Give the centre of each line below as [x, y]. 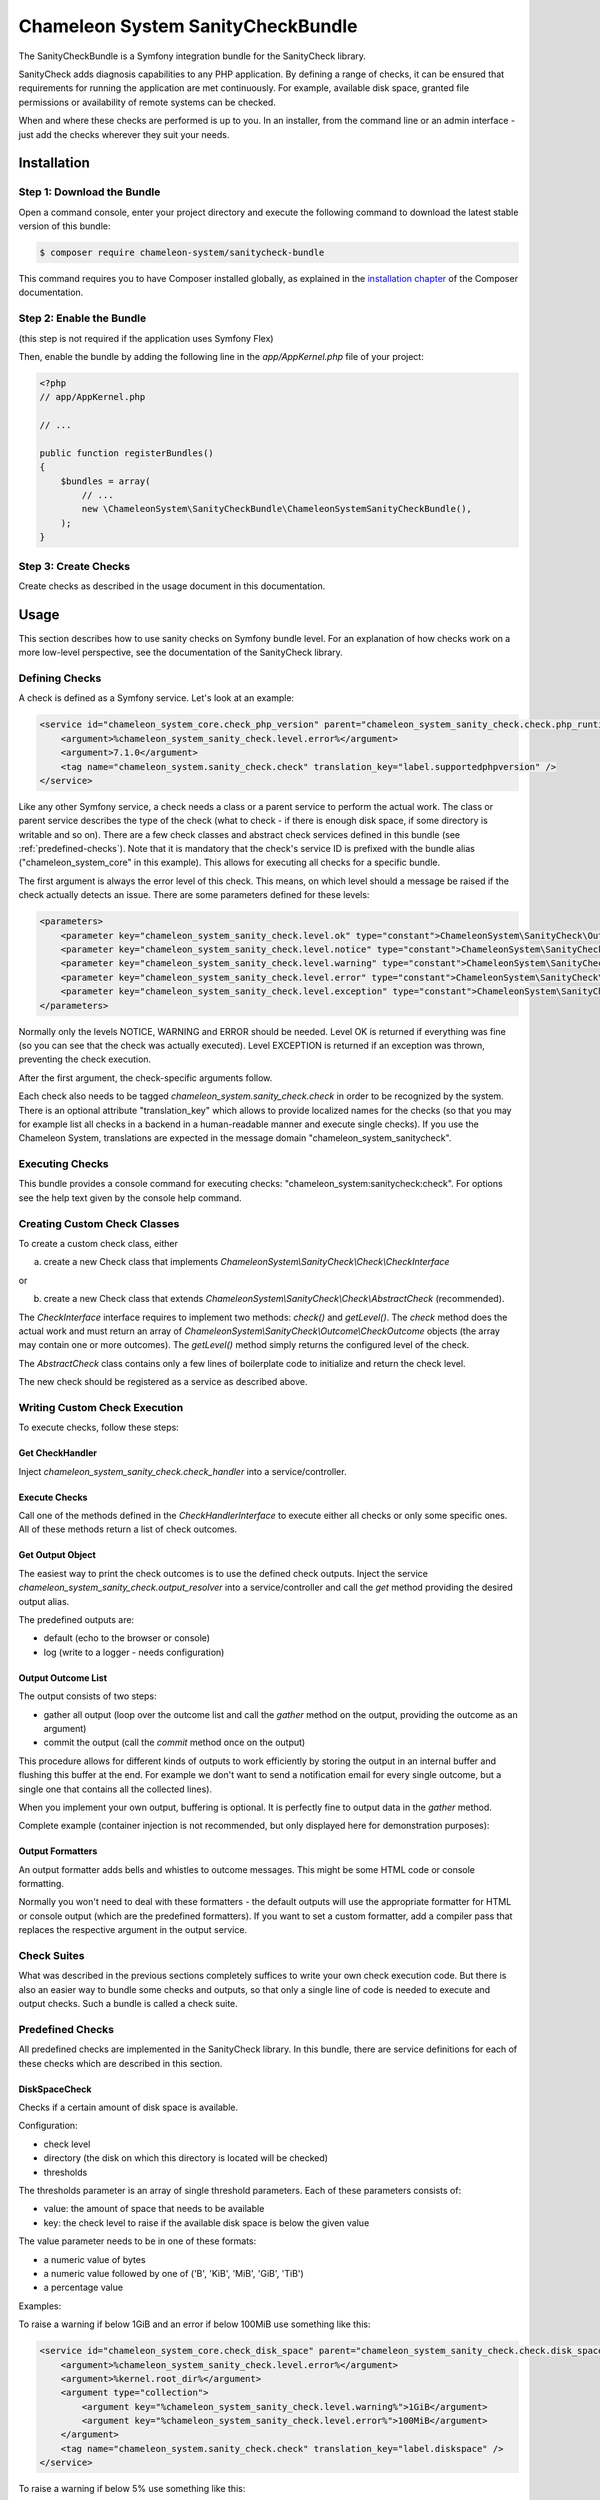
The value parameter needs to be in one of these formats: [137, 2241]
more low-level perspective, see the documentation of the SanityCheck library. [181, 652]
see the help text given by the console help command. [130, 1197]
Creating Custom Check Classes [99, 1223]
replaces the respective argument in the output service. [133, 1930]
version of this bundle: [64, 226]
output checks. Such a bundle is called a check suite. [128, 2004]
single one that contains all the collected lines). [115, 1789]
